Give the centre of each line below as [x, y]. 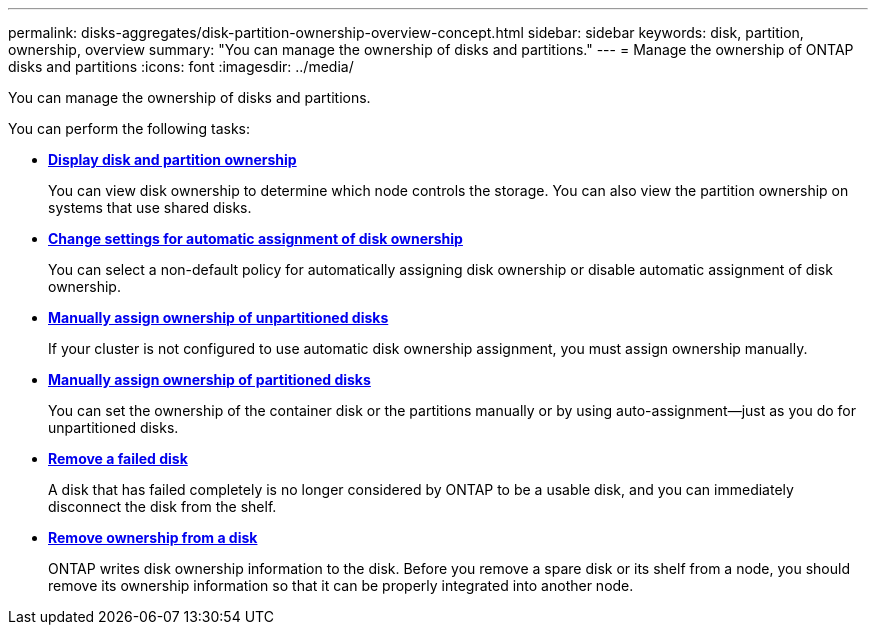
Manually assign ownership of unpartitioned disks [218, 317]
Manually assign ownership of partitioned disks [209, 379]
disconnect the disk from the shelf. [162, 506]
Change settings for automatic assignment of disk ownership [255, 238]
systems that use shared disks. [150, 207]
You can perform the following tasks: [129, 128]
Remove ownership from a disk [153, 537]
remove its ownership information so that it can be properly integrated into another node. [341, 585]
